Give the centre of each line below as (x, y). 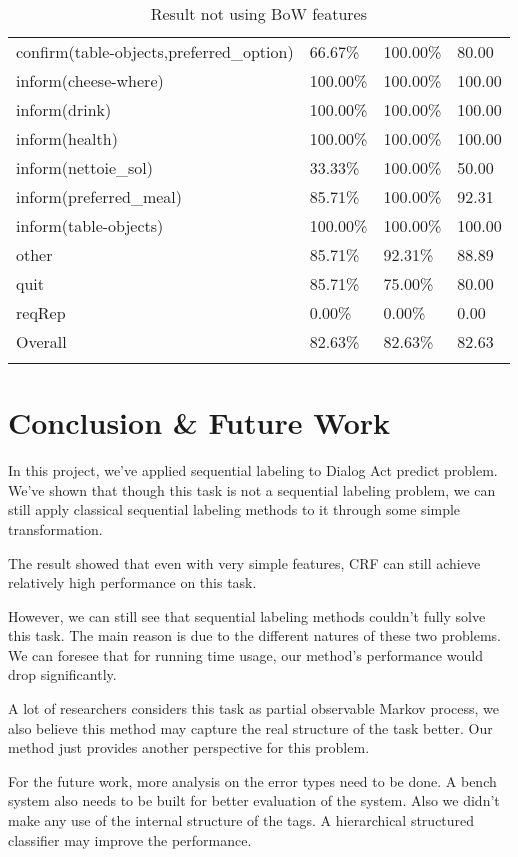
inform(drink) (64, 109)
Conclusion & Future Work (199, 422)
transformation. (55, 528)
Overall (41, 341)
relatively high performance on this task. (132, 582)
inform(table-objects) (90, 225)
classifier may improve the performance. (130, 839)
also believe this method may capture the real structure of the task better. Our (250, 727)
